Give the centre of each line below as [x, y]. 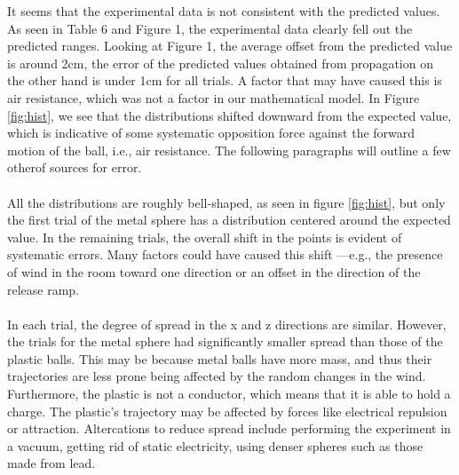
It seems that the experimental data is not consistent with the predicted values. [224, 11]
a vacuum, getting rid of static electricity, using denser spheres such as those [215, 445]
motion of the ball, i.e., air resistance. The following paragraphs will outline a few [229, 150]
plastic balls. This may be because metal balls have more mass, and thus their [220, 358]
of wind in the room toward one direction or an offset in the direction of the [214, 271]
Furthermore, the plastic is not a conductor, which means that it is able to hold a [229, 394]
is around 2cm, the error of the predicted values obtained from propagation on [220, 63]
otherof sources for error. [75, 167]
